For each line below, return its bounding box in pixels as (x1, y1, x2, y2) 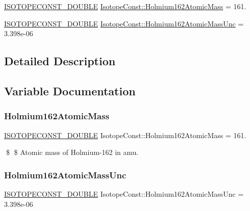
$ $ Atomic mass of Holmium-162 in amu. (6, 147, 139, 157)
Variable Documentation (4, 83, 136, 98)
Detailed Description (4, 53, 116, 69)
